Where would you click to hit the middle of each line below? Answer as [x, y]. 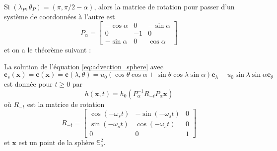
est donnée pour [28, 83]
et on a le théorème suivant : [48, 50]
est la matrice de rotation [66, 104]
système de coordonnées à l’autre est [60, 16]
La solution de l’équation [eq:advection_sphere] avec [84, 66]
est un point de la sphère [56, 142]
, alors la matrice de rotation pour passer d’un [164, 6]
